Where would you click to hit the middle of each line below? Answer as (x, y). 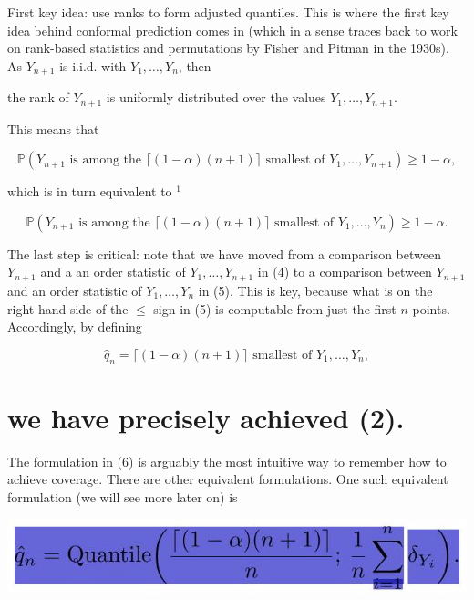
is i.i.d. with (93, 65)
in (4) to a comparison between (345, 272)
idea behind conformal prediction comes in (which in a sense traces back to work (232, 30)
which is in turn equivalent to (90, 191)
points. (431, 308)
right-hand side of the (68, 308)
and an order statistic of (75, 290)
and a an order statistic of (113, 272)
